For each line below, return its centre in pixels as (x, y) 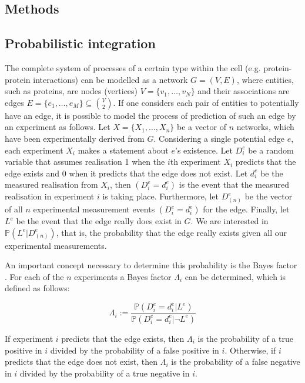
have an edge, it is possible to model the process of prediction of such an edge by (150, 115)
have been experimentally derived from (75, 138)
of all (14, 209)
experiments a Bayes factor (123, 276)
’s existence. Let (204, 150)
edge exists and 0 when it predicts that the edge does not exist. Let (126, 173)
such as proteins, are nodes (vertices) (71, 91)
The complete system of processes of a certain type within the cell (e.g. (133, 67)
